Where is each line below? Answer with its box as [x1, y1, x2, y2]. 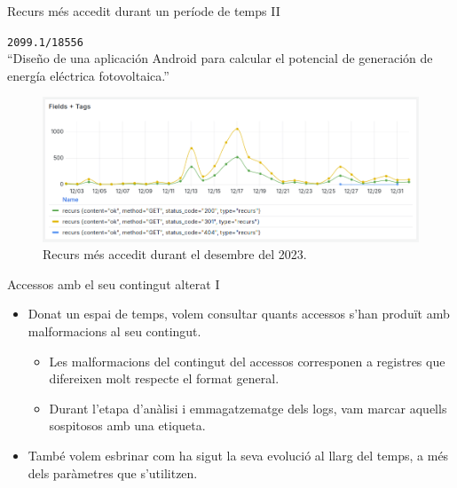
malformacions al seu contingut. [28, 321, 201, 340]
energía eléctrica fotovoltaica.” [7, 66, 169, 84]
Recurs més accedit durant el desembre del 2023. [43, 245, 307, 264]
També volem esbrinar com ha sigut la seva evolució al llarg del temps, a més [28, 445, 449, 464]
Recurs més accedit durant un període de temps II [7, 2, 280, 20]
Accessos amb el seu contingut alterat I [7, 274, 220, 293]
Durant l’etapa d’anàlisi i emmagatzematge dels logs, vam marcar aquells [49, 398, 447, 417]
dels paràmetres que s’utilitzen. [28, 463, 198, 482]
